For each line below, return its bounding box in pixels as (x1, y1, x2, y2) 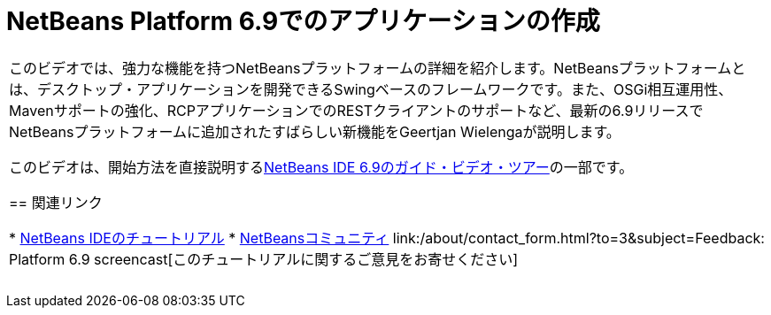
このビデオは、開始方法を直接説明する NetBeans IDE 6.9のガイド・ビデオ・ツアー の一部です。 (9, 157, 634, 176)
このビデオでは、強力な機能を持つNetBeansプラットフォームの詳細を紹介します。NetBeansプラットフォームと (9, 58, 746, 77)
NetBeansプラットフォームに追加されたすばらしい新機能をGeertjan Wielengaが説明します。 (9, 122, 621, 141)
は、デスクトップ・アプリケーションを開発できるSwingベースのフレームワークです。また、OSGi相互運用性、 (9, 80, 733, 98)
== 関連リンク (9, 193, 103, 211)
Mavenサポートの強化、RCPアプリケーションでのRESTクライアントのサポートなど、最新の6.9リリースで (9, 101, 704, 119)
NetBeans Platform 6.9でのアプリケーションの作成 (6, 6, 600, 36)
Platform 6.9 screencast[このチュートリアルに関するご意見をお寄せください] (9, 250, 518, 268)
